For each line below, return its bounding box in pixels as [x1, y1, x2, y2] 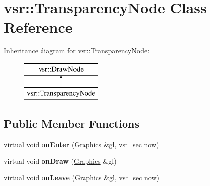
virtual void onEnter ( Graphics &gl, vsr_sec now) [4, 139, 159, 149]
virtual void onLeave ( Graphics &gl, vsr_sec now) [4, 172, 160, 183]
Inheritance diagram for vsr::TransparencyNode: [4, 45, 150, 56]
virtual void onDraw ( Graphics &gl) [4, 155, 117, 166]
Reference [4, 17, 73, 37]
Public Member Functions [4, 116, 139, 131]
